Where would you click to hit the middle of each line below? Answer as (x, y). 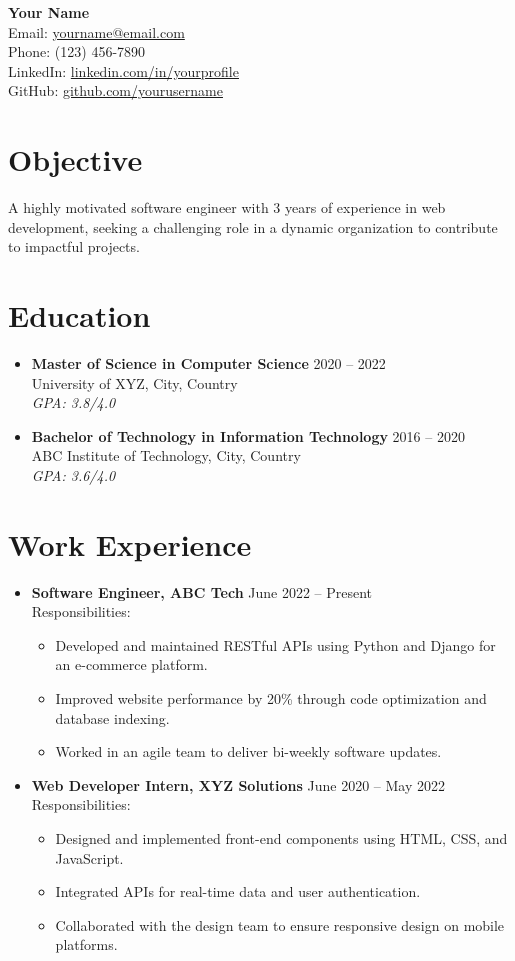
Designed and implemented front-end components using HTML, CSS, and (281, 838)
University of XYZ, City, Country (134, 382)
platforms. (86, 944)
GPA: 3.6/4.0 (73, 474)
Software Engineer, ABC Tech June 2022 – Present (202, 591)
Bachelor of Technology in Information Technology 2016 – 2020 (248, 435)
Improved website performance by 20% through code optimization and (271, 698)
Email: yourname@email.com (96, 31)
